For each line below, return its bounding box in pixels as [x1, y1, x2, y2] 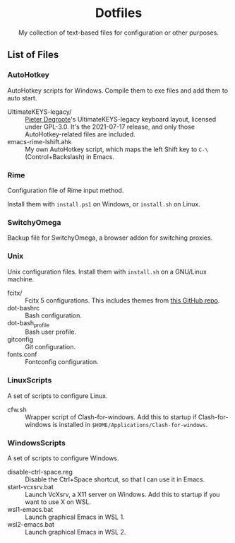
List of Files [7, 49, 59, 61]
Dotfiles [95, 5, 143, 21]
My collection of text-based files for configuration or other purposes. [18, 28, 219, 37]
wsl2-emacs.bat [7, 520, 55, 528]
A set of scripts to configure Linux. [7, 391, 108, 400]
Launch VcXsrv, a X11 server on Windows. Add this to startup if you [25, 490, 220, 498]
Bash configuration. [25, 311, 83, 320]
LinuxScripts [7, 375, 52, 385]
